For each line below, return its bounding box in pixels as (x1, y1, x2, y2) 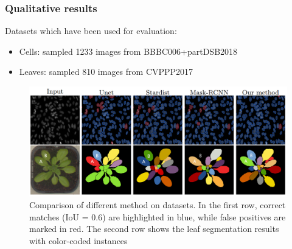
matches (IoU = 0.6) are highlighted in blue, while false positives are (29, 210, 286, 223)
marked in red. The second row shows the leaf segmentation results (29, 222, 279, 235)
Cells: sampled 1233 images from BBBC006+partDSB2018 (19, 44, 238, 57)
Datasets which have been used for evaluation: (5, 24, 177, 37)
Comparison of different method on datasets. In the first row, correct (29, 198, 286, 211)
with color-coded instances (29, 234, 128, 247)
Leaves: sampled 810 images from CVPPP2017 (19, 65, 193, 78)
